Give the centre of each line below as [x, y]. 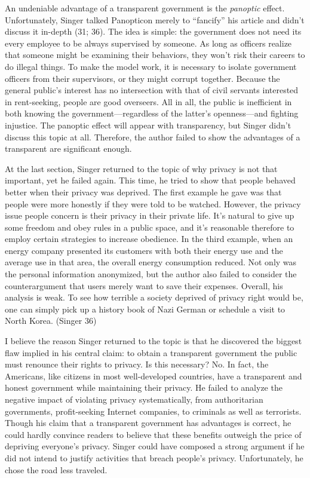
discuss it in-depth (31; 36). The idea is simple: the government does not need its [153, 31]
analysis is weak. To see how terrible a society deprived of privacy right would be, [154, 297]
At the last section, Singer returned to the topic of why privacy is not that [141, 168]
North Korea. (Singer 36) [51, 321]
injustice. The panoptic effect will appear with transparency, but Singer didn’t [148, 125]
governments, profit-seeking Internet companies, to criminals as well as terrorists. [153, 411]
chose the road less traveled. [56, 469]
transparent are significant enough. [68, 148]
